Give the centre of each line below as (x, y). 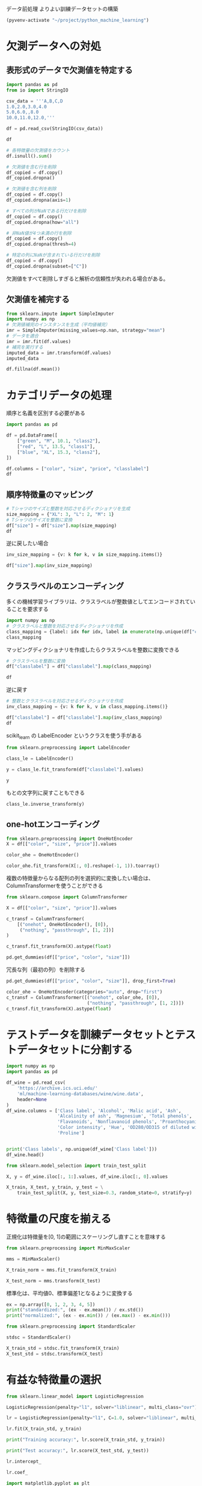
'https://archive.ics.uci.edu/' (57, 1089)
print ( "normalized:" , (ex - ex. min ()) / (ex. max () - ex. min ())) (88, 1316)
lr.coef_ (17, 1472)
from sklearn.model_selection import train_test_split (76, 1166)
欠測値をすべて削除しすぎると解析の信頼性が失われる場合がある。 (87, 278)
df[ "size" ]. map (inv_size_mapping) (50, 566)
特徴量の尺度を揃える (59, 1219)
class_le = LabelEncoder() (40, 759)
